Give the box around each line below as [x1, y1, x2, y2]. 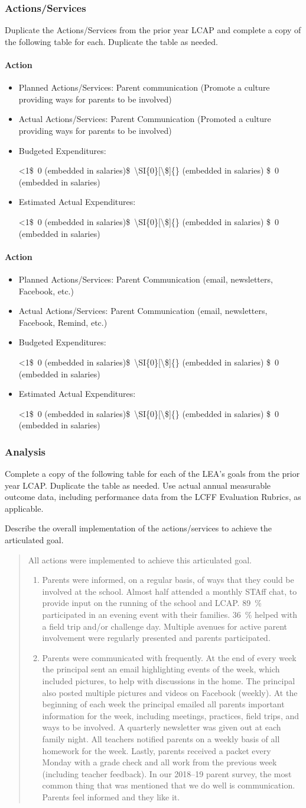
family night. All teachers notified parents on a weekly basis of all [42, 732, 280, 745]
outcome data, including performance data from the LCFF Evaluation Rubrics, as [5, 490, 301, 503]
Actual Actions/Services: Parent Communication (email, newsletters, [18, 304, 268, 317]
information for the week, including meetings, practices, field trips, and [42, 709, 300, 722]
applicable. [5, 502, 44, 514]
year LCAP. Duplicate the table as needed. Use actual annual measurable [5, 479, 271, 491]
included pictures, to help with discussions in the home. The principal [42, 675, 295, 687]
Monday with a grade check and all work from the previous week [42, 756, 277, 768]
